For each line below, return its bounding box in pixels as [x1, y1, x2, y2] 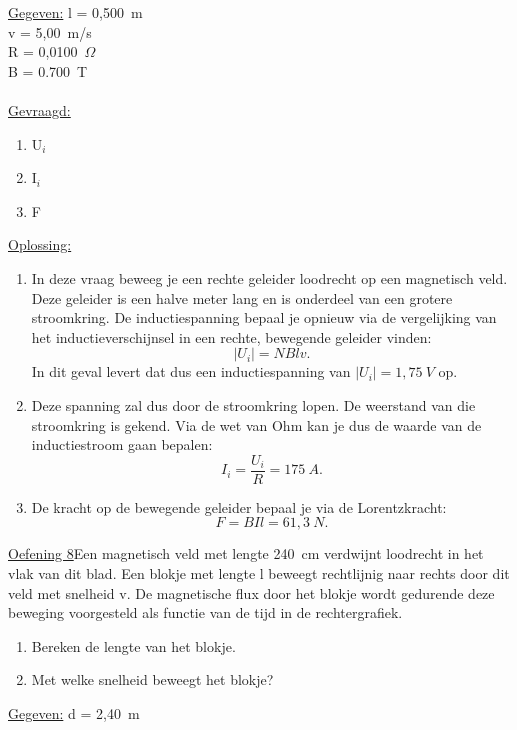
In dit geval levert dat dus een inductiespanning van [31, 361, 351, 382]
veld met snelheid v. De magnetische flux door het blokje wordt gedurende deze [8, 582, 495, 603]
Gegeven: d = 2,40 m [8, 702, 140, 723]
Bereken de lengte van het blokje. [31, 635, 236, 656]
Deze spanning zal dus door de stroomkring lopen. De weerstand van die [31, 394, 476, 415]
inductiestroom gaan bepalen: [31, 434, 213, 455]
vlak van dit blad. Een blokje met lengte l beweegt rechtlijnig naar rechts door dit [8, 562, 510, 583]
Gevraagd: [8, 99, 71, 120]
